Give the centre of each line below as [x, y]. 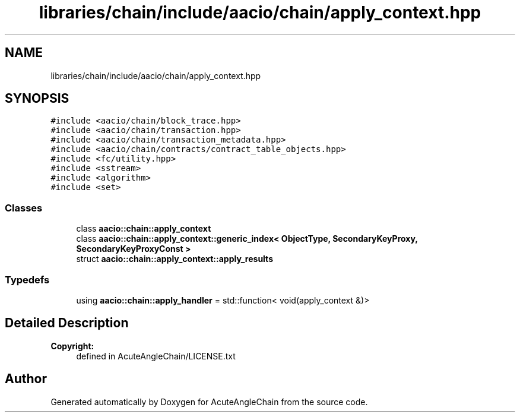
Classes [24, 208]
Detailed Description [67, 323]
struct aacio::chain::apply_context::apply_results [175, 259]
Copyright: [72, 346]
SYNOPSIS [37, 99]
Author [26, 379]
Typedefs [27, 279]
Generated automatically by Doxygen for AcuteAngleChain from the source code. [209, 402]
